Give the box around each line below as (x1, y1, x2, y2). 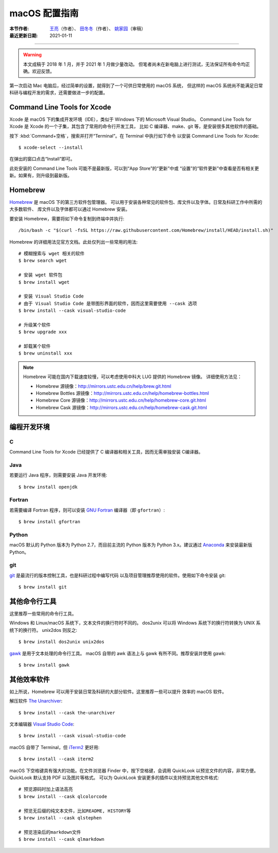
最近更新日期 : (9, 32, 38, 38)
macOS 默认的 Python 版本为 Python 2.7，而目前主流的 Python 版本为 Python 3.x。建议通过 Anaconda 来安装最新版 (9, 542, 253, 548)
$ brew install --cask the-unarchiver (18, 710, 116, 715)
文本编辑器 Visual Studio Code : (9, 721, 75, 727)
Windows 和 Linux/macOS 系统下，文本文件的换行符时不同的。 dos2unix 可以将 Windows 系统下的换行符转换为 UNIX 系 (9, 620, 261, 626)
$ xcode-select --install (18, 144, 84, 150)
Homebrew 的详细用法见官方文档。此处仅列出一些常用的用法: (9, 238, 138, 245)
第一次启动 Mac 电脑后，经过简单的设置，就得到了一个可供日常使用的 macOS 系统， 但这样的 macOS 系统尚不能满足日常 (9, 82, 263, 89)
